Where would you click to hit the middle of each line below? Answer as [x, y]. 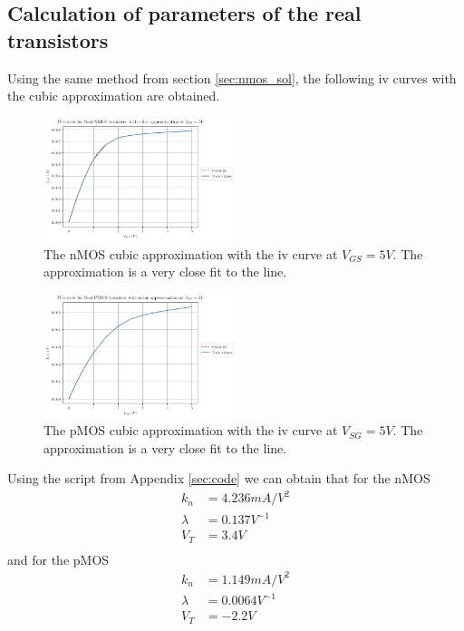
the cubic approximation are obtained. [114, 96]
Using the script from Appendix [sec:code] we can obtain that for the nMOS [219, 478]
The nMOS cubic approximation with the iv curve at [191, 253]
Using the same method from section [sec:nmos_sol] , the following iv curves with [232, 78]
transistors [58, 39]
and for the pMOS [58, 559]
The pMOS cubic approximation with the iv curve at [191, 430]
